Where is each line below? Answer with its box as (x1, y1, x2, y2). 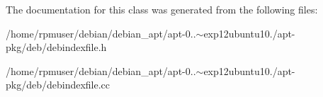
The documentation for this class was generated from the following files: (6, 2, 318, 16)
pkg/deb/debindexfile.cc (6, 77, 110, 92)
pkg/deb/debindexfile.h (6, 40, 107, 55)
